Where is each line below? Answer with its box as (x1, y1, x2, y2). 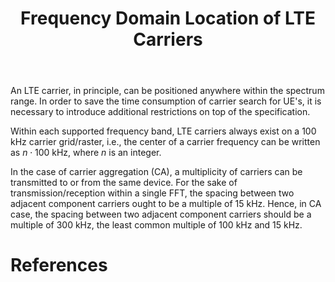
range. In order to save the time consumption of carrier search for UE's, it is (10, 95, 322, 107)
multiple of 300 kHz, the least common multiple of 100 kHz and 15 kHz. (10, 219, 303, 231)
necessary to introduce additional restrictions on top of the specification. (10, 106, 311, 118)
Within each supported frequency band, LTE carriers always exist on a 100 (10, 125, 317, 137)
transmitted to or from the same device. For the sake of (10, 177, 238, 189)
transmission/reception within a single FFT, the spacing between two (10, 187, 295, 199)
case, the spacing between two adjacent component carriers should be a (10, 208, 312, 221)
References (10, 254, 108, 277)
